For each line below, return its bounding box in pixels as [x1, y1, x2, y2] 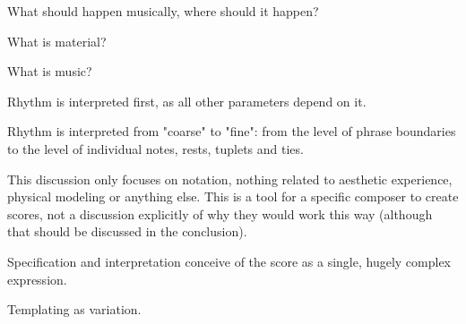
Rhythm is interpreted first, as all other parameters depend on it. [7, 91, 367, 110]
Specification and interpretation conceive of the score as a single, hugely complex [7, 252, 451, 270]
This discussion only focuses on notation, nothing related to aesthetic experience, [7, 169, 453, 188]
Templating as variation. [7, 300, 142, 319]
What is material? [7, 31, 107, 50]
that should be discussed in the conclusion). [7, 222, 247, 241]
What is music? [7, 62, 92, 81]
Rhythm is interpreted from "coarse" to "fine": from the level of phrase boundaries [7, 122, 456, 141]
